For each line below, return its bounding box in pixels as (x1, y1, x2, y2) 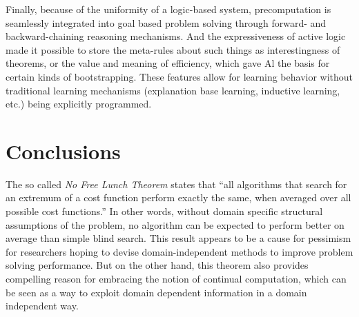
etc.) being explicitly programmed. (6, 96, 152, 111)
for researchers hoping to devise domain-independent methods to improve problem (6, 244, 353, 258)
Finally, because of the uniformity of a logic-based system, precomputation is (6, 2, 331, 16)
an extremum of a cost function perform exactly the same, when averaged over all (6, 190, 351, 205)
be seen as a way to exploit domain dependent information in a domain (6, 285, 307, 299)
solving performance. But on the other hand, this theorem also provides (6, 258, 309, 272)
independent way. (6, 298, 79, 313)
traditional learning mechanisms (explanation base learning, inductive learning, (6, 83, 340, 97)
